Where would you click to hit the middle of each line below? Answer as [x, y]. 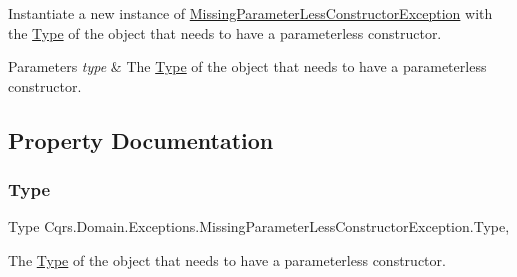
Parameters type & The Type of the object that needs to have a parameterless [247, 66]
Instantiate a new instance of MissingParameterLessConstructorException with [250, 13]
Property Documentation [141, 139]
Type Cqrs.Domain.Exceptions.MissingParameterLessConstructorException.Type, [259, 226]
